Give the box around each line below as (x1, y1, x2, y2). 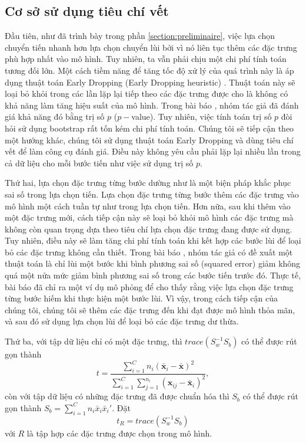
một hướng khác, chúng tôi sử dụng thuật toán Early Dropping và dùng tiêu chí (5, 133, 294, 146)
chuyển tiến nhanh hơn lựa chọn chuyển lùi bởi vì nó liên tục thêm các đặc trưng (5, 41, 297, 53)
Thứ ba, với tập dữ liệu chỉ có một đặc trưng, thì (5, 335, 182, 347)
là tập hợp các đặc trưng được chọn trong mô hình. (26, 426, 212, 439)
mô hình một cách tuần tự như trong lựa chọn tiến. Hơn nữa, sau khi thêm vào (5, 199, 291, 212)
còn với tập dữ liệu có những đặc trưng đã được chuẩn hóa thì (5, 390, 229, 402)
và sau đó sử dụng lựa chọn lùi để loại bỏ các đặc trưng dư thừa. (5, 315, 239, 327)
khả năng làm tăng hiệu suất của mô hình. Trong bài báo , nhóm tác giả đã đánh (5, 99, 299, 111)
